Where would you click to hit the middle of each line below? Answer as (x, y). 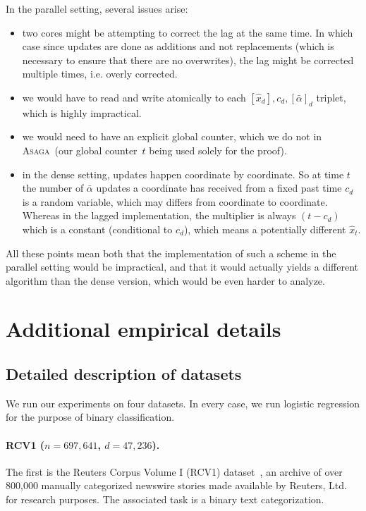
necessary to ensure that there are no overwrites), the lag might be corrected (188, 60)
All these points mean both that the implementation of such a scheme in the (171, 253)
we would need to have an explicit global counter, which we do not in (172, 136)
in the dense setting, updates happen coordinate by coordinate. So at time (183, 174)
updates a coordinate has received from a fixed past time (219, 188)
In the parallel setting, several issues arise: (97, 8)
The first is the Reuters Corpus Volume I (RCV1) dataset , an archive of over (174, 471)
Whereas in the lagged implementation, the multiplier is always (159, 215)
